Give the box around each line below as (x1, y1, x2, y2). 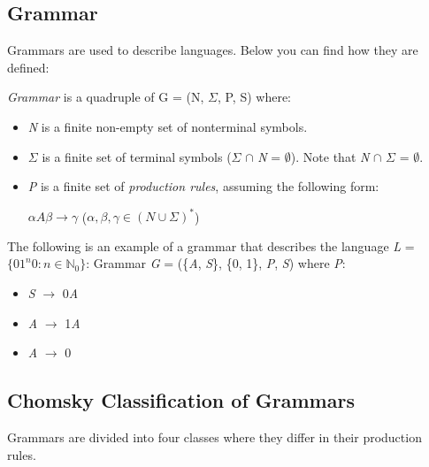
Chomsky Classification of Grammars (7, 387, 355, 414)
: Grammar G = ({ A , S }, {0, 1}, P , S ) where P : (86, 254, 346, 272)
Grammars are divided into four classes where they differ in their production (7, 428, 422, 447)
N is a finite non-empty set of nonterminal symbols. (27, 117, 308, 135)
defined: (7, 57, 50, 76)
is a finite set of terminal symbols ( (42, 147, 232, 165)
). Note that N (290, 147, 370, 165)
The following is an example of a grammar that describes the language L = (7, 236, 415, 255)
